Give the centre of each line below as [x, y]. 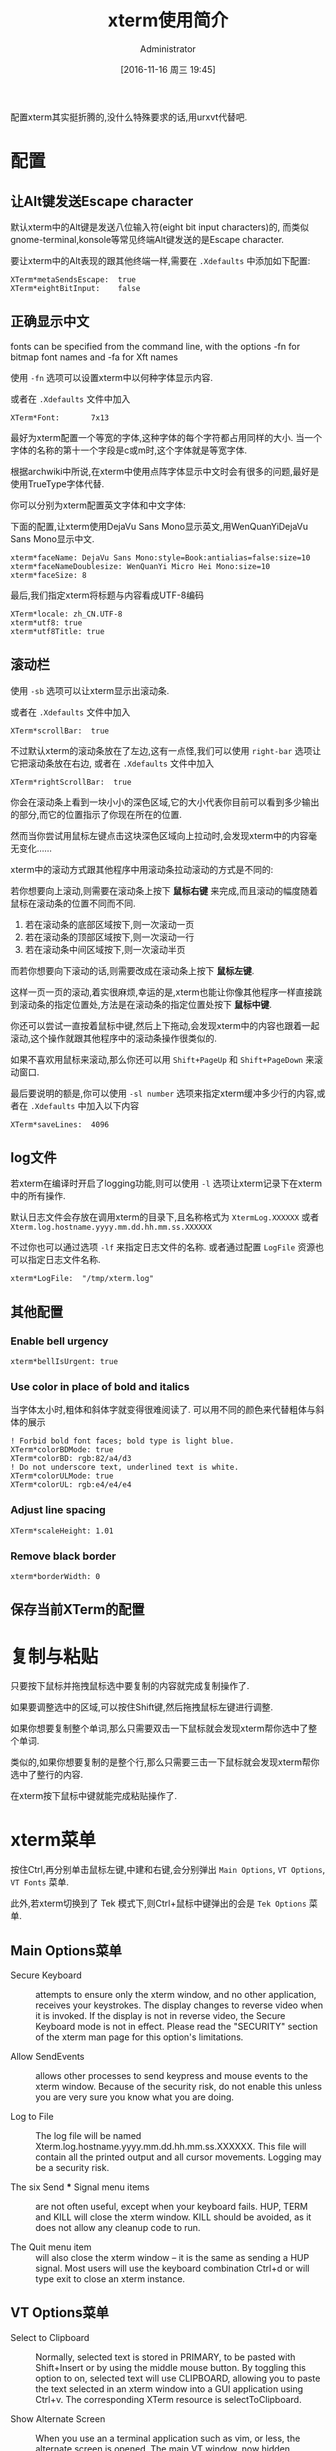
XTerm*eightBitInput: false [75, 288]
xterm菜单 [53, 1840]
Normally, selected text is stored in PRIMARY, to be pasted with [165, 2357]
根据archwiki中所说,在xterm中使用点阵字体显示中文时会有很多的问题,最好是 [165, 471]
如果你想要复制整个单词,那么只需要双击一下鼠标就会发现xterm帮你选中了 [159, 1728]
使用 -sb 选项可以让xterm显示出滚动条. [90, 690]
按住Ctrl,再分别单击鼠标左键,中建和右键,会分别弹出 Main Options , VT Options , [168, 1870]
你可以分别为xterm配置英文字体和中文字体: [98, 505]
